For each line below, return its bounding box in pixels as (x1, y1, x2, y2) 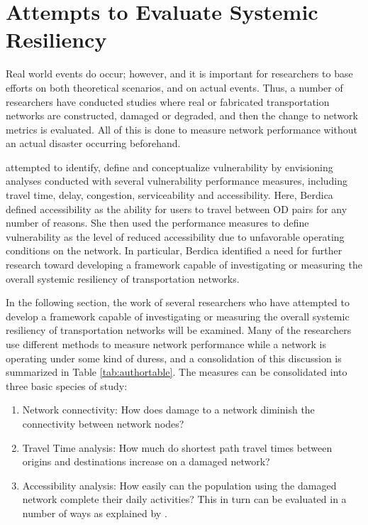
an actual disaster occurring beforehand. (6, 136, 181, 151)
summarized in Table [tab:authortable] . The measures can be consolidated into (6, 364, 347, 379)
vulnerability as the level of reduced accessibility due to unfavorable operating (6, 229, 345, 244)
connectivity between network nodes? (22, 416, 184, 431)
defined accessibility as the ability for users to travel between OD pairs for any (6, 201, 347, 216)
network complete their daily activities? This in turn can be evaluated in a (22, 492, 347, 507)
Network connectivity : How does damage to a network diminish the (22, 402, 315, 417)
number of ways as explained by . (22, 505, 167, 520)
